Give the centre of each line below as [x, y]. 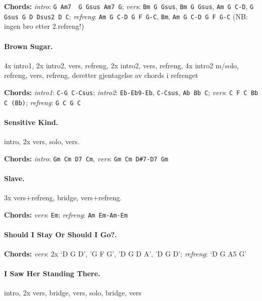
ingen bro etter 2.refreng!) [44, 26]
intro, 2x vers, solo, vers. [42, 141]
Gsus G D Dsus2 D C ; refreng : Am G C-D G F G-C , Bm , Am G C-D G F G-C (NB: [126, 16]
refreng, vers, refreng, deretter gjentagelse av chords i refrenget [101, 75]
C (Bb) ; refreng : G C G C [43, 102]
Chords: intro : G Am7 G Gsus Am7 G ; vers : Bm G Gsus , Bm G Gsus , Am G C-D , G [129, 6]
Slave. [14, 178]
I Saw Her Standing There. [52, 273]
